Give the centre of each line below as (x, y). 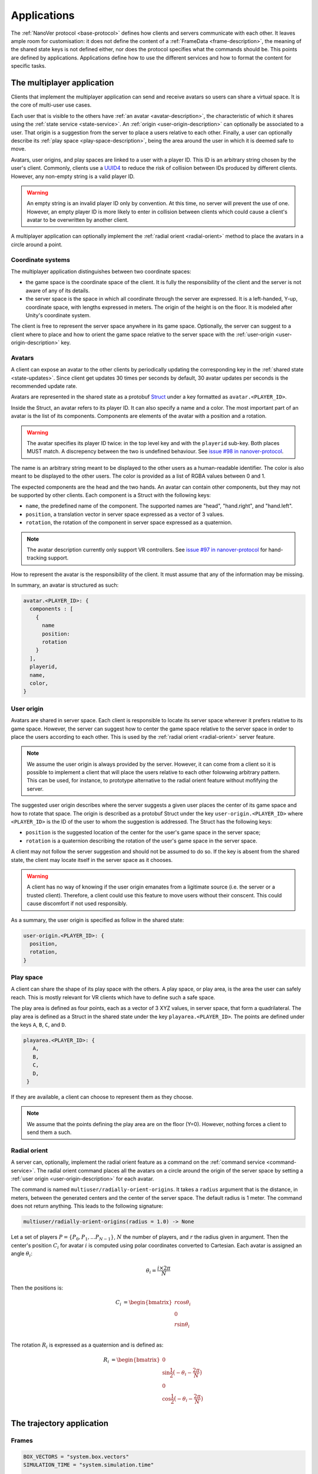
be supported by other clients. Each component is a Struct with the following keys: (111, 495)
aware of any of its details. (58, 290)
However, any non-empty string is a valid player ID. (73, 176)
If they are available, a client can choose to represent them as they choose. (102, 1097)
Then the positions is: (37, 1288)
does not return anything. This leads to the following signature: (87, 1206)
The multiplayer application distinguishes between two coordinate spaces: (101, 272)
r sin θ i (182, 1325)
